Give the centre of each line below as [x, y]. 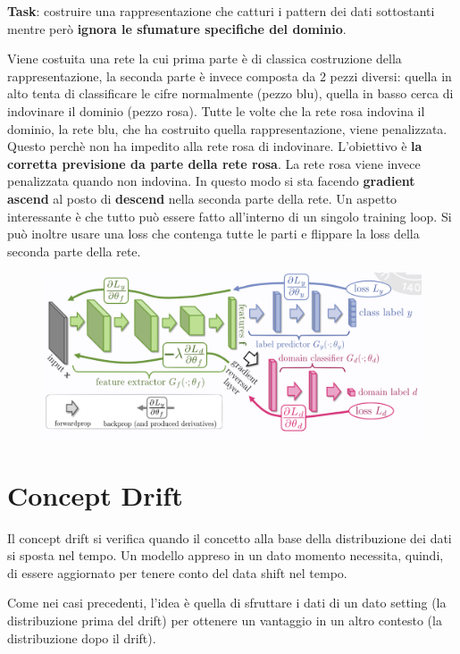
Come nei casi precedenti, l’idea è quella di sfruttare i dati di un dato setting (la [227, 603]
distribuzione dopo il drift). [82, 637]
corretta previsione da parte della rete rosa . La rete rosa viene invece [214, 163]
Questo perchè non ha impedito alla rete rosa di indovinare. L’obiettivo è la [215, 146]
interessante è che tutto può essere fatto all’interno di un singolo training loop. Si [230, 216]
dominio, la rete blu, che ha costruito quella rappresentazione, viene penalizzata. [227, 128]
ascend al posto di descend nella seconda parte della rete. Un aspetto [202, 198]
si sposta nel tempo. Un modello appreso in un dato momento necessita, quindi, [226, 555]
